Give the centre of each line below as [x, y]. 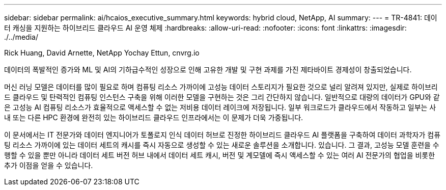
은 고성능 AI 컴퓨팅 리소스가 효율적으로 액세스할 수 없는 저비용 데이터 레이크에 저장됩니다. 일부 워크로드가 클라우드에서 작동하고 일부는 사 [220, 107]
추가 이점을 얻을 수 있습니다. [49, 165]
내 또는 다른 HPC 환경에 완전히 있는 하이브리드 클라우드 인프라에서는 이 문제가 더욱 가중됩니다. [154, 117]
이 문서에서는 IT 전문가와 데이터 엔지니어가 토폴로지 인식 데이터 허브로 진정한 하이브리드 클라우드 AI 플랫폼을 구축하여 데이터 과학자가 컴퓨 [222, 135]
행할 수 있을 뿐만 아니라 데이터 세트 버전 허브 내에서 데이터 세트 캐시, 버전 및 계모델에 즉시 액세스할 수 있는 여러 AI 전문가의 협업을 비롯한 [220, 155]
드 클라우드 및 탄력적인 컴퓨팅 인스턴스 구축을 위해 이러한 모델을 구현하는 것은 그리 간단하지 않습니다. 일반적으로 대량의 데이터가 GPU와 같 [222, 97]
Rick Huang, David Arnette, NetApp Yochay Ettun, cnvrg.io [102, 53]
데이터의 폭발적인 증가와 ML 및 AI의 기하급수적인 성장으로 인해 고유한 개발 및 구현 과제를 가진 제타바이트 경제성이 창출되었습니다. [208, 70]
